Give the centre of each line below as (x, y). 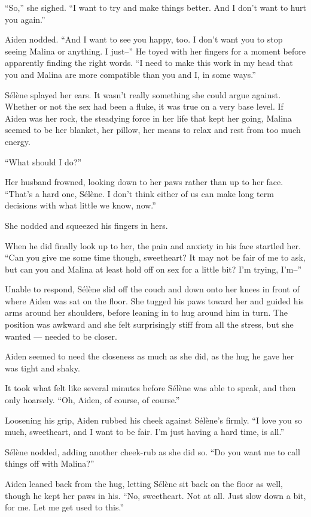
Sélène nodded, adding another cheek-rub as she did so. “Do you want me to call (153, 451)
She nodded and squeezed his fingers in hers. (86, 225)
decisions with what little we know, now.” (80, 205)
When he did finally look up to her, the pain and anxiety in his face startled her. (153, 245)
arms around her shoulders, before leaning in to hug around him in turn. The (147, 312)
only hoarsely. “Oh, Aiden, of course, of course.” (92, 400)
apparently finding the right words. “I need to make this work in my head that (149, 63)
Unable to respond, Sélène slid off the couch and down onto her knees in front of (152, 289)
